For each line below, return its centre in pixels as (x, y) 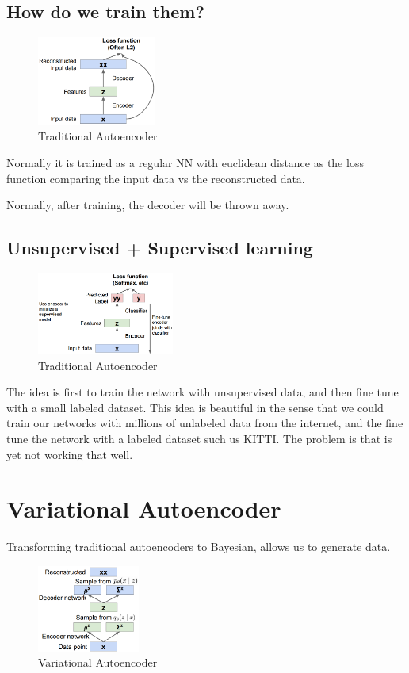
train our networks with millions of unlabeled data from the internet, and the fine (205, 423)
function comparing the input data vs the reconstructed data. (156, 178)
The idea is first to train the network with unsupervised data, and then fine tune (203, 392)
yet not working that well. (70, 454)
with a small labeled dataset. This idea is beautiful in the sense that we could (195, 407)
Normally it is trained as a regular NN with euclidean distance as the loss (185, 162)
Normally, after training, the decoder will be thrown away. (148, 205)
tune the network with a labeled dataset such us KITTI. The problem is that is (199, 438)
